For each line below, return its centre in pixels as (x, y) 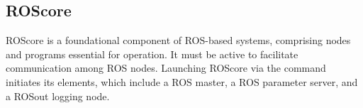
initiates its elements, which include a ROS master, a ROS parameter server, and (182, 81)
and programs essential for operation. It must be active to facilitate (152, 54)
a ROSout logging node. (58, 96)
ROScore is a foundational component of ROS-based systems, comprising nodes (178, 40)
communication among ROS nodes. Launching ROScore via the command (166, 68)
